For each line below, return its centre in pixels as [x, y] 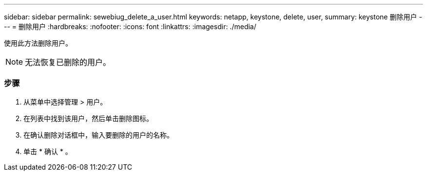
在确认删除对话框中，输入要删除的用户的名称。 [98, 135]
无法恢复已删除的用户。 [68, 62]
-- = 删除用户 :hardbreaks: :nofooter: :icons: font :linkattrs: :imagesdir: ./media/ [130, 26]
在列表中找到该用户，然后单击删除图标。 [88, 118]
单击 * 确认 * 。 [48, 151]
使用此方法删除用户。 [38, 43]
